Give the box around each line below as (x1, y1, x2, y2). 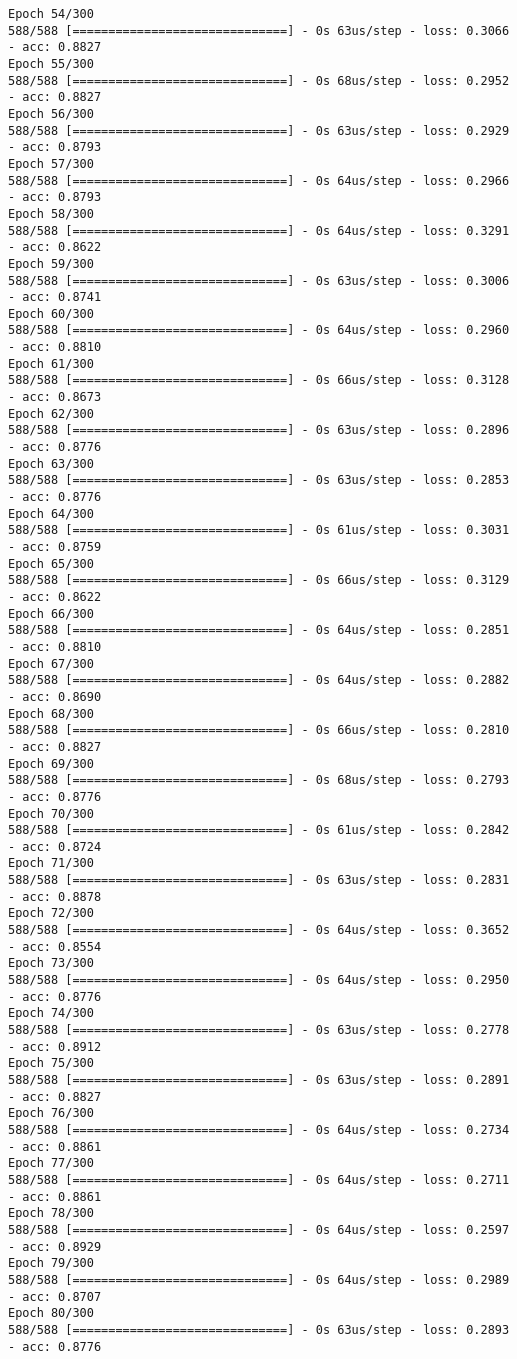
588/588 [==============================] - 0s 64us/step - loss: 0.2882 (8, 673, 510, 688)
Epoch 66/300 (8, 606, 94, 621)
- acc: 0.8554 (8, 939, 102, 954)
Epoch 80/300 (8, 1306, 94, 1321)
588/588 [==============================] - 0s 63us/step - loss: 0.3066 (8, 23, 510, 38)
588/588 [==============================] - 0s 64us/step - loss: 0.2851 (8, 623, 510, 638)
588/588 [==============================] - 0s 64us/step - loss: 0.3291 (8, 223, 510, 238)
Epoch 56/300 (8, 106, 94, 121)
